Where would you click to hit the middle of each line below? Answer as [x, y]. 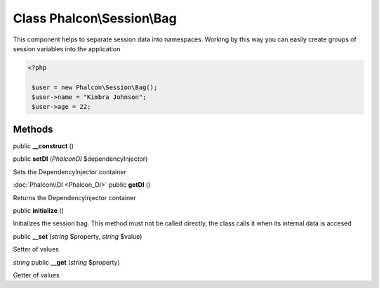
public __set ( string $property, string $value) [78, 236]
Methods [33, 129]
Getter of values [36, 275]
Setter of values [36, 249]
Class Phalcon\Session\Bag [95, 18]
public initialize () [39, 210]
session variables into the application [67, 48]
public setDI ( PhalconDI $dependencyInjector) [80, 159]
